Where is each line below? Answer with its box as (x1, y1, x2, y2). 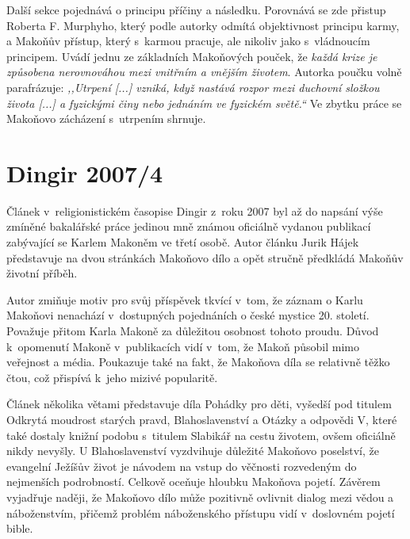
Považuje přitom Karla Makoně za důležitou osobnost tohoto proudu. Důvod (6, 323, 379, 339)
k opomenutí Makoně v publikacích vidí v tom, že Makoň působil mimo (6, 338, 360, 354)
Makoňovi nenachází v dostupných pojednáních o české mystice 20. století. (6, 307, 370, 323)
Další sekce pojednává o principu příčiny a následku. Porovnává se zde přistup (6, 2, 386, 17)
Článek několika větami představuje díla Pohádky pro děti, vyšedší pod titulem (6, 396, 392, 412)
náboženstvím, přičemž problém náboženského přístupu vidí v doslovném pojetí (6, 504, 395, 521)
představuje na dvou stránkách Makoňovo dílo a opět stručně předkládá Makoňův (6, 249, 404, 266)
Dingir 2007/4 (6, 156, 163, 189)
